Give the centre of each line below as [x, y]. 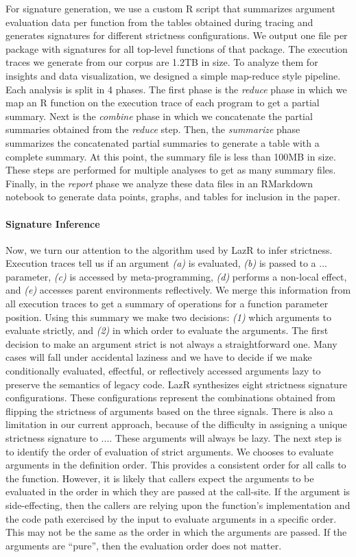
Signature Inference [53, 223]
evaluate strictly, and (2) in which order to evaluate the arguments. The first [167, 330]
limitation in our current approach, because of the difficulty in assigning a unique [176, 424]
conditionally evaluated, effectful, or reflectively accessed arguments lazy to [163, 371]
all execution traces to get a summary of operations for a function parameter [167, 304]
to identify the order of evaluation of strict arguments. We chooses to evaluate [170, 451]
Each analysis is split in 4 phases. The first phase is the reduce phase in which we [176, 89]
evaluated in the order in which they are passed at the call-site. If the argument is [178, 491]
